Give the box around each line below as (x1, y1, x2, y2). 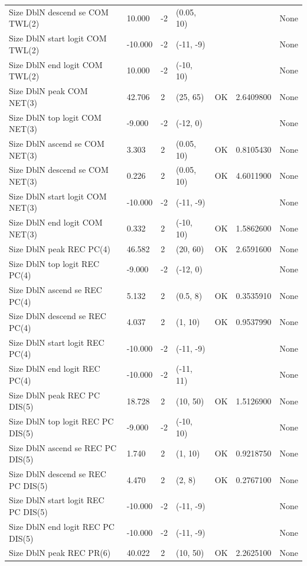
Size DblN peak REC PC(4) (9, 242, 110, 255)
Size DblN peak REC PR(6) (9, 546, 111, 559)
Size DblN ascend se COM (9, 137, 104, 149)
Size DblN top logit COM (9, 111, 102, 123)
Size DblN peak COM (9, 85, 88, 97)
